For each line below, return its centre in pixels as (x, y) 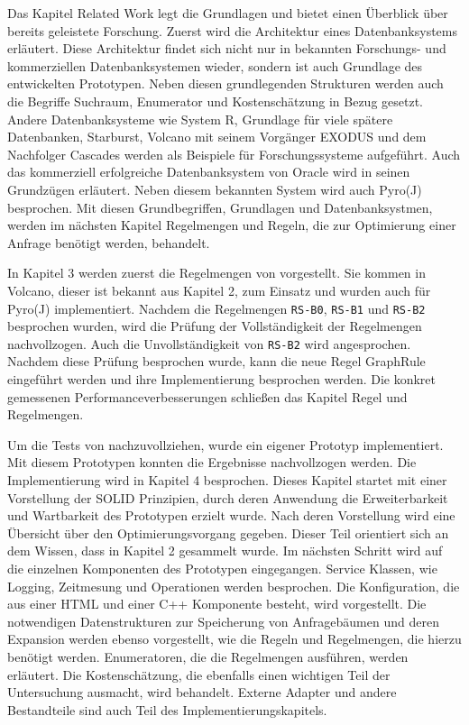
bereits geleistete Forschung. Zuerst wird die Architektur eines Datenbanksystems (232, 30)
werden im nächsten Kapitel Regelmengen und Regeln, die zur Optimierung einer (232, 225)
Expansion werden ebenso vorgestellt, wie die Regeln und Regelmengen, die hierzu (234, 639)
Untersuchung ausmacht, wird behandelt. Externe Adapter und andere (202, 692)
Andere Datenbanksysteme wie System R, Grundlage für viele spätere (200, 119)
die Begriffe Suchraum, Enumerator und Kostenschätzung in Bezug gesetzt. (216, 101)
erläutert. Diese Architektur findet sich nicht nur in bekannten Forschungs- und (227, 48)
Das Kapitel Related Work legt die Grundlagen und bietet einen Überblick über (228, 13)
